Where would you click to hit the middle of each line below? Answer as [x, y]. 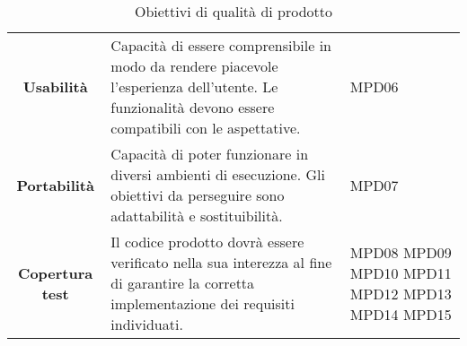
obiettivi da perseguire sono [198, 195]
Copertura [56, 272]
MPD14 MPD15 [401, 314]
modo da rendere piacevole [194, 66]
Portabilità [55, 185]
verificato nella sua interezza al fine [221, 262]
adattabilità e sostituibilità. [197, 216]
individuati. [147, 324]
